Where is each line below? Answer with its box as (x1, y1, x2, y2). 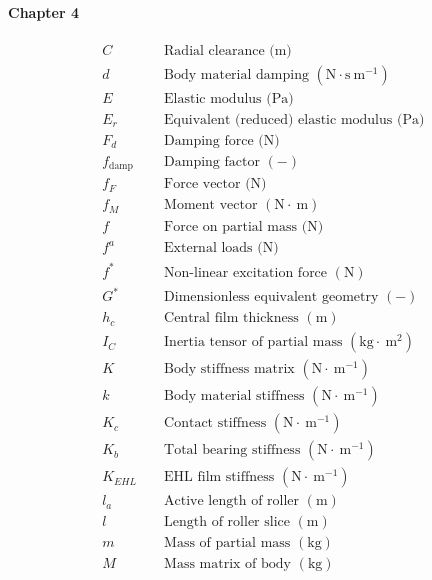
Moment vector (164, 198, 258, 213)
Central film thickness (164, 311, 299, 326)
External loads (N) (164, 241, 279, 256)
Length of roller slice (164, 515, 290, 530)
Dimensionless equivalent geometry (164, 290, 379, 305)
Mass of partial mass (164, 536, 291, 551)
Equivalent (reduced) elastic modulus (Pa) (164, 112, 425, 127)
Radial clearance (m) (164, 43, 292, 58)
